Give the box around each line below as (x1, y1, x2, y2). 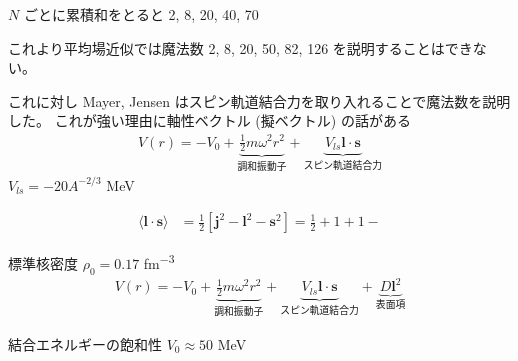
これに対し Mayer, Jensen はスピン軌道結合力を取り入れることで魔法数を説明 (8, 90, 511, 111)
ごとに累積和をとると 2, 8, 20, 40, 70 (23, 4, 259, 24)
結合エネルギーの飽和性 (8, 333, 162, 354)
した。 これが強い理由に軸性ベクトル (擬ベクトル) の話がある (8, 110, 411, 131)
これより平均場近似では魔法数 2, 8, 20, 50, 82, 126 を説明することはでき (8, 37, 473, 58)
